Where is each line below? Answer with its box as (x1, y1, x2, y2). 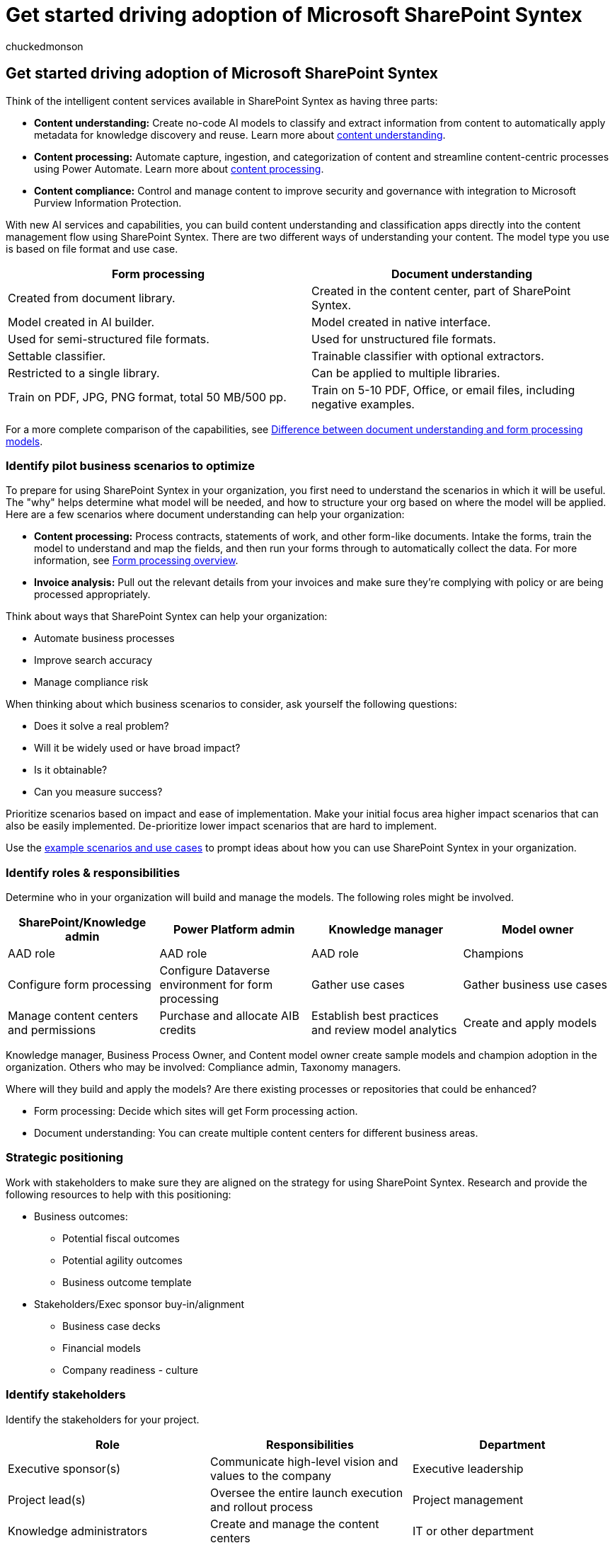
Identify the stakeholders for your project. (6, 1413, 200, 1426)
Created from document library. (8, 290, 176, 305)
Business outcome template (62, 1275, 192, 1288)
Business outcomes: (34, 1210, 128, 1222)
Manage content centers (8, 1009, 139, 1023)
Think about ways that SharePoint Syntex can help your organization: (6, 610, 328, 623)
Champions (463, 946, 524, 961)
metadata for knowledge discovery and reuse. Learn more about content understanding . (34, 128, 446, 141)
